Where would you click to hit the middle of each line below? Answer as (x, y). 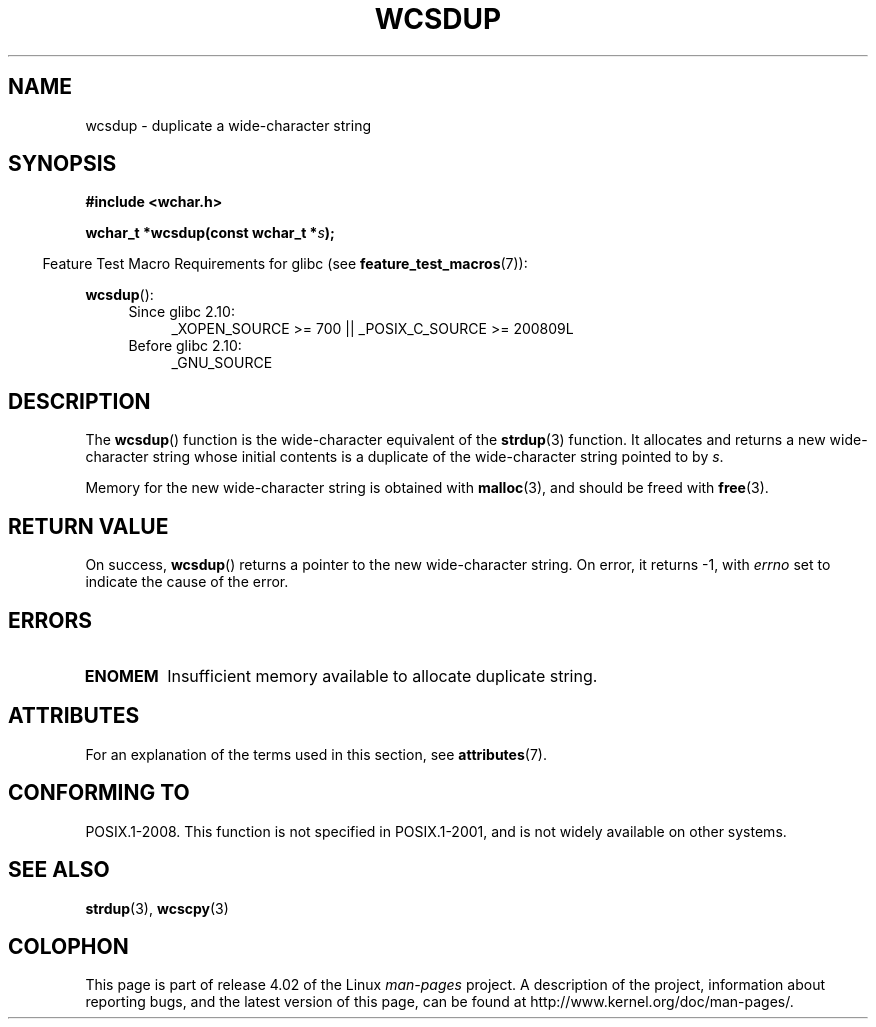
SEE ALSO (59, 870)
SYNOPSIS (62, 164)
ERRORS (50, 620)
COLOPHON (68, 946)
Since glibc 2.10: (181, 312)
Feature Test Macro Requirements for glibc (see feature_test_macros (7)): (285, 264)
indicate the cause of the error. (187, 582)
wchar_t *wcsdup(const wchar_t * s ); (210, 233)
